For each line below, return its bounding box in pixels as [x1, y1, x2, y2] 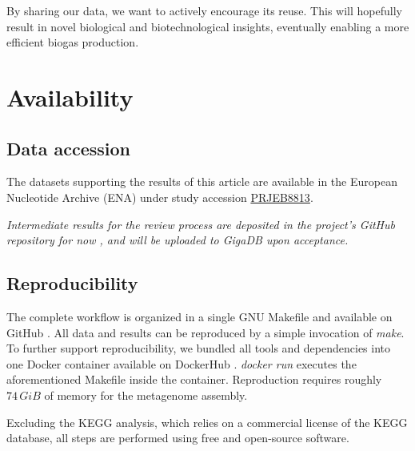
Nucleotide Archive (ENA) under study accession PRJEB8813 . [6, 188, 313, 205]
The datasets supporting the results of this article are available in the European [6, 173, 397, 190]
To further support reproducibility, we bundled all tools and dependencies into [6, 340, 391, 356]
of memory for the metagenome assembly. [44, 386, 248, 403]
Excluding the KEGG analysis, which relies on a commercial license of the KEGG [6, 413, 408, 430]
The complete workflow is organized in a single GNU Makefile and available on [6, 308, 393, 324]
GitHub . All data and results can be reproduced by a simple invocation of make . [6, 324, 405, 340]
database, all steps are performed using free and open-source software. [6, 429, 349, 446]
